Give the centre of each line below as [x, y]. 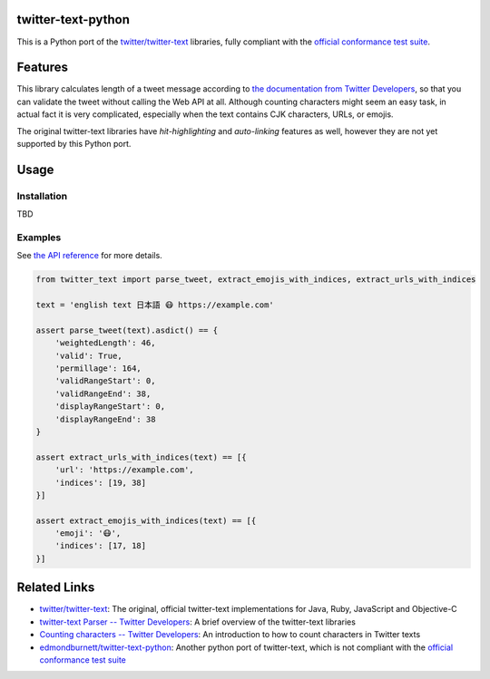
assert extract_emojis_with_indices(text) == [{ [146, 520]
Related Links [56, 588]
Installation [42, 196]
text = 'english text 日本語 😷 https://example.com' [155, 305]
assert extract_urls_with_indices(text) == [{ [141, 457]
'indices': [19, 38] [101, 482]
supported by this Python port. [74, 143]
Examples [39, 238]
